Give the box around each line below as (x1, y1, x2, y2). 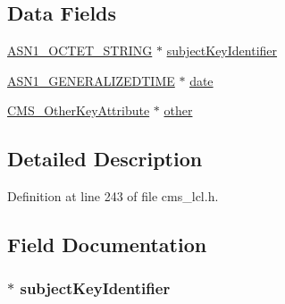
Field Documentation (7, 231, 207, 258)
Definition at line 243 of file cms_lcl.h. (7, 187, 219, 206)
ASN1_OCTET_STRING (7, 41, 153, 60)
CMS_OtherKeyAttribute (7, 101, 150, 120)
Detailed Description (7, 145, 203, 173)
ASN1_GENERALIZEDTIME (7, 71, 175, 89)
